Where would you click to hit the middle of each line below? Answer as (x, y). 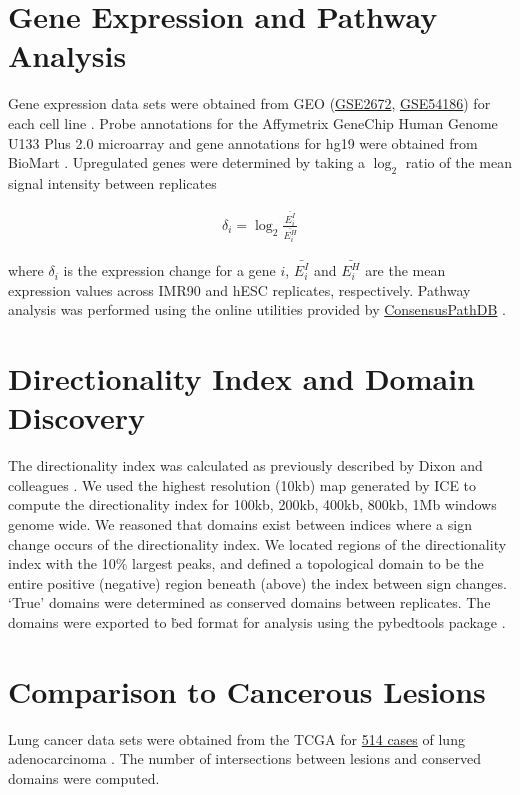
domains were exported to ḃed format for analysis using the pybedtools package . (257, 621)
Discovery (76, 417)
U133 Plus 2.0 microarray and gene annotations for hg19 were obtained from (243, 142)
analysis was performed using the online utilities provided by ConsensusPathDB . (257, 309)
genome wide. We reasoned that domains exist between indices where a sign (240, 523)
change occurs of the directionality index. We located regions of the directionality (257, 543)
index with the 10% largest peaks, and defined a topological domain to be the (246, 563)
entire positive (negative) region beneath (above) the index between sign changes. (257, 582)
